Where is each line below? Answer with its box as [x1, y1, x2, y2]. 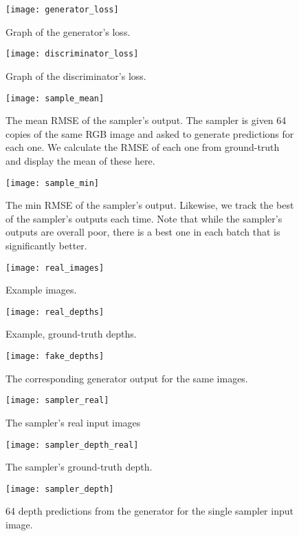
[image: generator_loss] [5, 5, 119, 14]
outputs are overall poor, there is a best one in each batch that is [5, 225, 280, 239]
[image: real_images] [5, 262, 104, 273]
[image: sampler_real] [5, 395, 109, 406]
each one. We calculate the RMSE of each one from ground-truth [5, 140, 280, 154]
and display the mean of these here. [5, 153, 155, 167]
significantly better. [5, 238, 87, 252]
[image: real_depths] [5, 307, 104, 317]
